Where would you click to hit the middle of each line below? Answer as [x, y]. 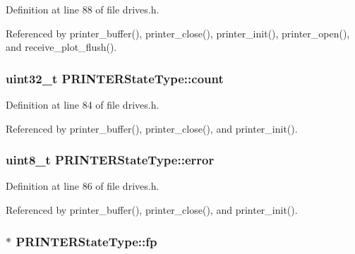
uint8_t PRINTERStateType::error [110, 160]
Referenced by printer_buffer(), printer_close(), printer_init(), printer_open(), [178, 33]
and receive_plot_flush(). [61, 47]
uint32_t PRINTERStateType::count [115, 78]
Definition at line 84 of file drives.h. [83, 104]
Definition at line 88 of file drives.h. [83, 9]
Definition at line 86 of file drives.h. [83, 186]
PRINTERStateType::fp [86, 241]
